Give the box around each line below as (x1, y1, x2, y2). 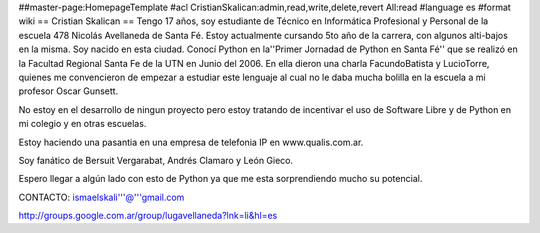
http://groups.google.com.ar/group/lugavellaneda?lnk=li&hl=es (18, 210, 278, 222)
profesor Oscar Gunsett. (18, 85, 119, 97)
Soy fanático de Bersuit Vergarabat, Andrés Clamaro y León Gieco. (18, 154, 294, 166)
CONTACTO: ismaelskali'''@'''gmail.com (18, 191, 185, 203)
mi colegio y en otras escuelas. (18, 118, 147, 130)
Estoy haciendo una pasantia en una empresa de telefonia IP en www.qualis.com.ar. (18, 136, 364, 148)
